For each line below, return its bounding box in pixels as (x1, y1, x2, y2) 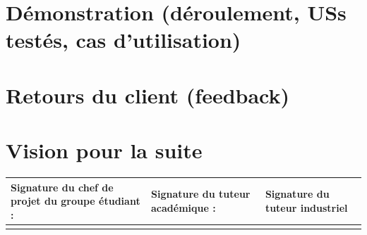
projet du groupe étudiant (11, 193, 140, 208)
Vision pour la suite (6, 136, 203, 165)
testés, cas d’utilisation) (6, 25, 241, 54)
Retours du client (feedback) (6, 80, 290, 109)
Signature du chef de (11, 179, 114, 194)
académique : (151, 200, 216, 215)
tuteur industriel (265, 200, 348, 215)
